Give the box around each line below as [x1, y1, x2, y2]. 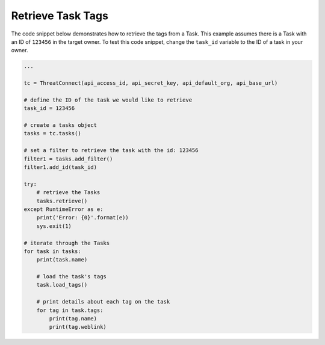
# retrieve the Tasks [36, 189, 101, 196]
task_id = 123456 [23, 105, 75, 112]
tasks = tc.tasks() [23, 130, 81, 137]
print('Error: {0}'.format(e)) [36, 214, 129, 221]
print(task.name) [36, 256, 88, 263]
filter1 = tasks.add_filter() [23, 155, 113, 162]
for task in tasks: [23, 248, 81, 255]
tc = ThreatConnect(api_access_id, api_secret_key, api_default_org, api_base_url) [23, 80, 278, 87]
